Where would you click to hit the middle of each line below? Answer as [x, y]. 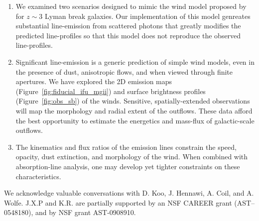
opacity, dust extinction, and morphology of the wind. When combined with [132, 157]
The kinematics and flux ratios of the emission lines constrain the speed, [126, 147]
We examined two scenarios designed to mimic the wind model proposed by [131, 6]
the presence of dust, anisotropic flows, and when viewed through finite [124, 71]
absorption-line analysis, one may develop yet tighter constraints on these [128, 166]
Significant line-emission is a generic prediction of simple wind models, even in [135, 61]
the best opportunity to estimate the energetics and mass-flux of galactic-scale [135, 120]
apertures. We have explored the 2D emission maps [94, 81]
